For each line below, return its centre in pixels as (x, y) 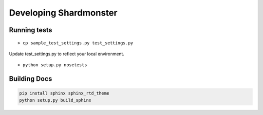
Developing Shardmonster (63, 13)
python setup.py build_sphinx (55, 100)
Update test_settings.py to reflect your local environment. (66, 54)
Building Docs (30, 79)
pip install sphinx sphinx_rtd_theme (64, 93)
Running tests (31, 30)
